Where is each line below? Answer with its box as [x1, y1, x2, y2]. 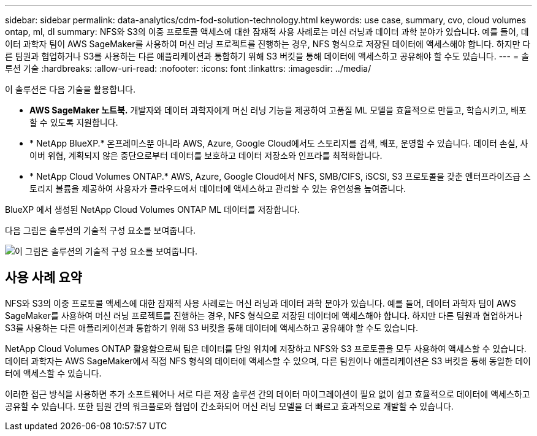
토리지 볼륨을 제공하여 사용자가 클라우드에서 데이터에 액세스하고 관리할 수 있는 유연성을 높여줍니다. [29, 183, 406, 194]
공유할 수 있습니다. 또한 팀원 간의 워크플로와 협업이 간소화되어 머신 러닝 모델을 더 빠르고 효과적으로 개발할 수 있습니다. [5, 400, 454, 411]
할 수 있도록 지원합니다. [29, 117, 118, 128]
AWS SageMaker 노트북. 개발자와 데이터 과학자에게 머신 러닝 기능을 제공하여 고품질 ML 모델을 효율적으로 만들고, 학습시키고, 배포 [29, 105, 527, 115]
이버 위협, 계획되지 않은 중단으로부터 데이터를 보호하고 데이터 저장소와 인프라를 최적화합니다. [29, 150, 383, 161]
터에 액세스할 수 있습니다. [5, 367, 102, 378]
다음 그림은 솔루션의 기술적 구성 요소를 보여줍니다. [5, 225, 196, 235]
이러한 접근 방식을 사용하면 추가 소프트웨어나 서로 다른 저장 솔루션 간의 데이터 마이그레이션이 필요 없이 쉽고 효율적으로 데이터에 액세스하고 [5, 388, 530, 399]
